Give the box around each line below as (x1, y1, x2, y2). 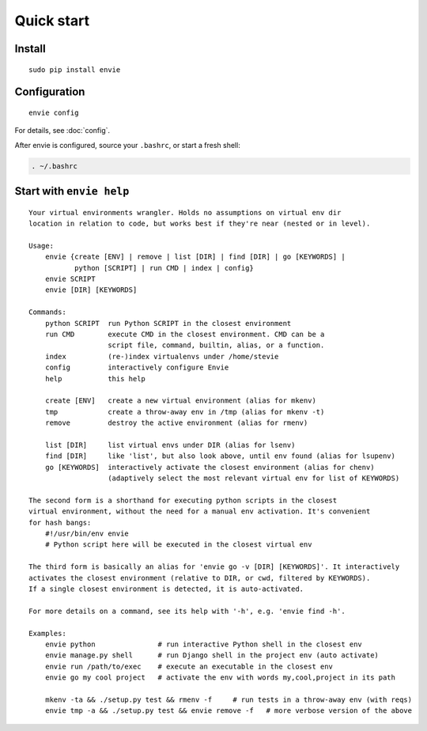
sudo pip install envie (28, 65, 121, 74)
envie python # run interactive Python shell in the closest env (44, 639, 363, 649)
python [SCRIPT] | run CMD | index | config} (74, 263, 255, 272)
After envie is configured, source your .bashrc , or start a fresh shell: (14, 140, 240, 150)
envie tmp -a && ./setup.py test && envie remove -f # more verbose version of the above (44, 706, 413, 715)
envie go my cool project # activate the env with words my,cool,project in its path (44, 673, 395, 682)
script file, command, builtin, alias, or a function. (108, 341, 325, 350)
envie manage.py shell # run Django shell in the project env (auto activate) (44, 651, 380, 660)
